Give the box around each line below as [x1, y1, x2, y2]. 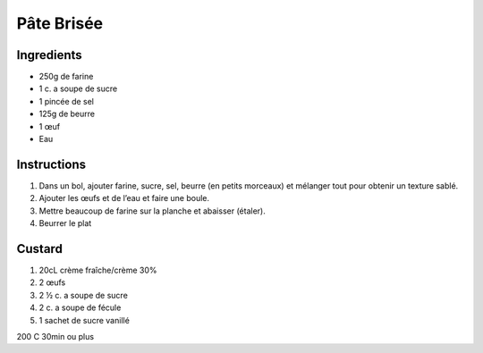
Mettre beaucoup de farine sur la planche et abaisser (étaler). [38, 206, 266, 216]
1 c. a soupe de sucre [38, 83, 118, 94]
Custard [16, 241, 63, 256]
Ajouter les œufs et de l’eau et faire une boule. [38, 193, 210, 204]
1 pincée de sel [38, 96, 94, 106]
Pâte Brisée [16, 13, 104, 33]
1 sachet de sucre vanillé [38, 315, 130, 325]
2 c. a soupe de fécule [38, 302, 122, 313]
